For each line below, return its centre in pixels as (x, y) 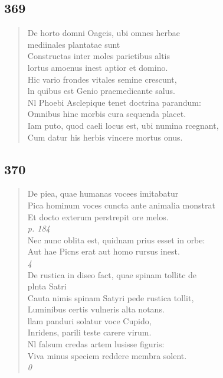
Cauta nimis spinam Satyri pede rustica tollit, (111, 297)
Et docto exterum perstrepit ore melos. (98, 216)
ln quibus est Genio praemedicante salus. (101, 91)
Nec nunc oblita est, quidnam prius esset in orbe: (116, 239)
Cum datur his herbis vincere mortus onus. (105, 137)
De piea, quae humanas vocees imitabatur (103, 193)
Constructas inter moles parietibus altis (99, 56)
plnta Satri (47, 286)
